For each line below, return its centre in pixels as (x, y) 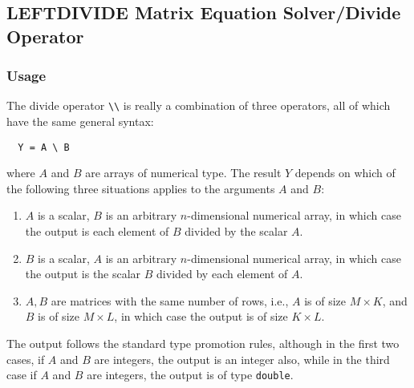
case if (22, 375)
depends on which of (345, 173)
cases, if (26, 359)
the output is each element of (97, 231)
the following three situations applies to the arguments (141, 188)
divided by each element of (222, 274)
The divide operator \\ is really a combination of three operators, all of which (199, 105)
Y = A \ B (44, 147)
